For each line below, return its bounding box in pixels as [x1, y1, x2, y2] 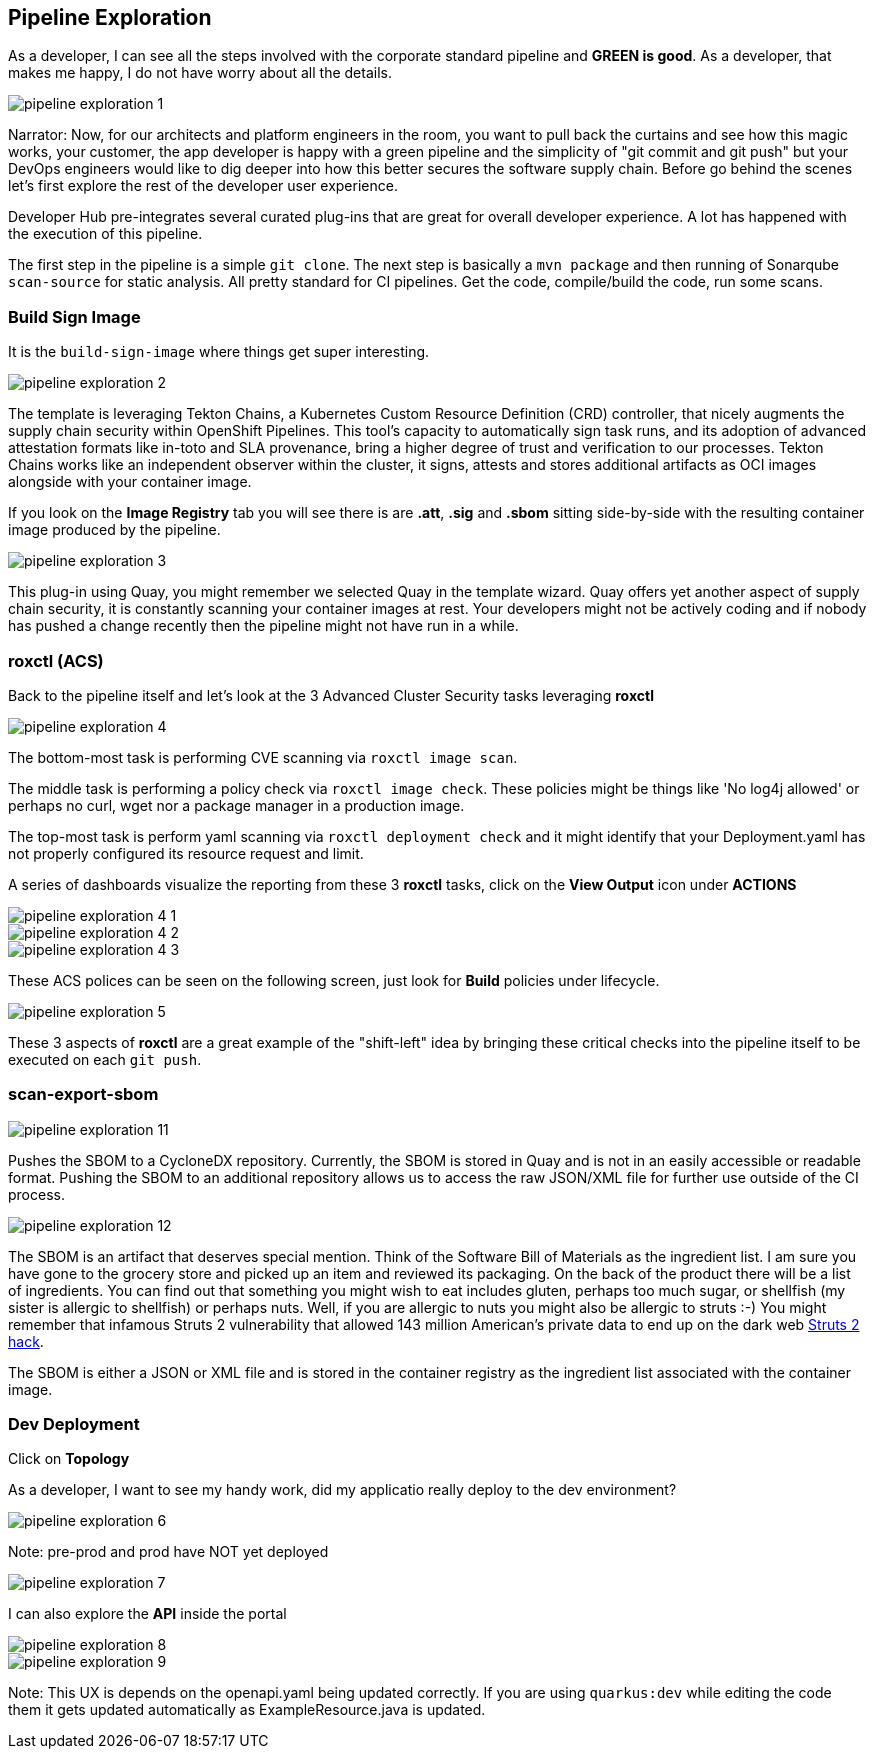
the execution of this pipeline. [8, 225, 203, 243]
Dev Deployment [8, 1414, 140, 1435]
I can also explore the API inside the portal [8, 1605, 287, 1623]
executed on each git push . [8, 1050, 202, 1068]
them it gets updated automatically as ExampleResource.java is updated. [8, 1701, 486, 1719]
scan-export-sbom [8, 1084, 159, 1105]
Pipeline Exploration [8, 5, 212, 30]
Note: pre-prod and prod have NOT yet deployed [8, 1543, 329, 1561]
